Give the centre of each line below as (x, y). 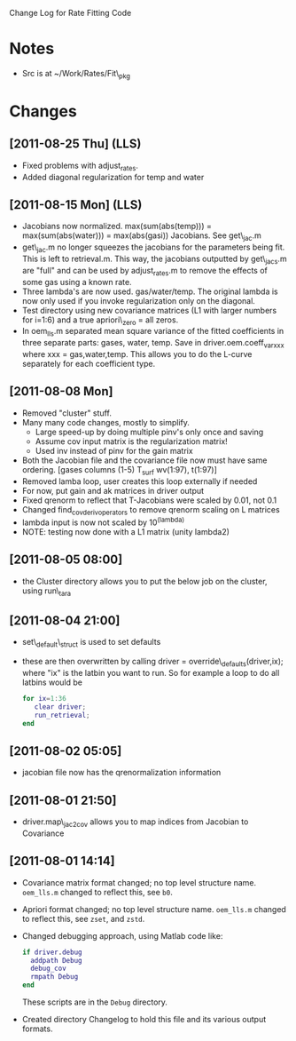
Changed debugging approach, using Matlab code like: (122, 935)
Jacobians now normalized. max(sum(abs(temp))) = (117, 226)
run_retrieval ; (62, 715)
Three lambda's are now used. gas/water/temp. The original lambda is (150, 291)
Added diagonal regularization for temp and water (113, 177)
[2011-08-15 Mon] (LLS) (76, 205)
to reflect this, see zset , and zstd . (83, 918)
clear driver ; (60, 707)
